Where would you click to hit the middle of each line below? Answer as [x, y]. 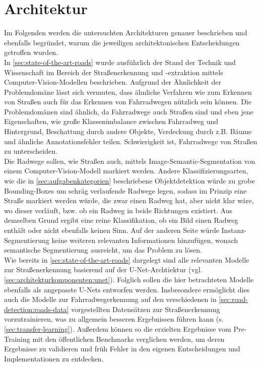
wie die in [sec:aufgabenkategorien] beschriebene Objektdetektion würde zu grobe [129, 181]
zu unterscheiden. [31, 151]
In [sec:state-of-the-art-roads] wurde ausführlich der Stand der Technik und [120, 62]
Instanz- [234, 230]
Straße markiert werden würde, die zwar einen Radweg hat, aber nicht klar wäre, [129, 200]
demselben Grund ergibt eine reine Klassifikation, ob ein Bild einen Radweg [121, 220]
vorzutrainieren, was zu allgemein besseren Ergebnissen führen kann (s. [114, 319]
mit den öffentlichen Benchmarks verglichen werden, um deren [128, 339]
